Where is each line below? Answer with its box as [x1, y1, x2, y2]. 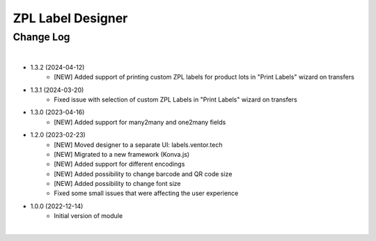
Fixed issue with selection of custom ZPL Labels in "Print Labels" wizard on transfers [54, 95, 297, 104]
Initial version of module [54, 212, 123, 220]
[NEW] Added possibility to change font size [54, 180, 181, 188]
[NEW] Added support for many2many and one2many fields [54, 118, 226, 126]
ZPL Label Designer [13, 10, 128, 26]
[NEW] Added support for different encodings [54, 160, 185, 169]
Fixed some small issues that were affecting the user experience [54, 189, 239, 198]
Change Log [13, 31, 70, 43]
